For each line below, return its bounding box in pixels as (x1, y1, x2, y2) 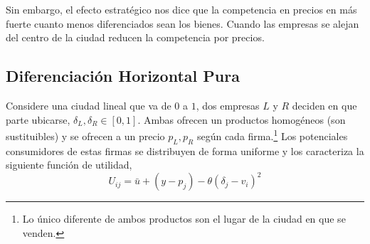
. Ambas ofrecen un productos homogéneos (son (137, 112, 346, 127)
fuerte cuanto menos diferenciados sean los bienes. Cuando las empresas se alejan (6, 16, 359, 31)
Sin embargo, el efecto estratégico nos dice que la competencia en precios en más (6, 2, 357, 16)
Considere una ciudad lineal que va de (6, 97, 171, 112)
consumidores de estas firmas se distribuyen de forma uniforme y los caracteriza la (6, 143, 364, 158)
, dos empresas (196, 97, 260, 112)
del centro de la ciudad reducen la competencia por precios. (6, 30, 265, 45)
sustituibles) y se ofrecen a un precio (6, 128, 165, 143)
